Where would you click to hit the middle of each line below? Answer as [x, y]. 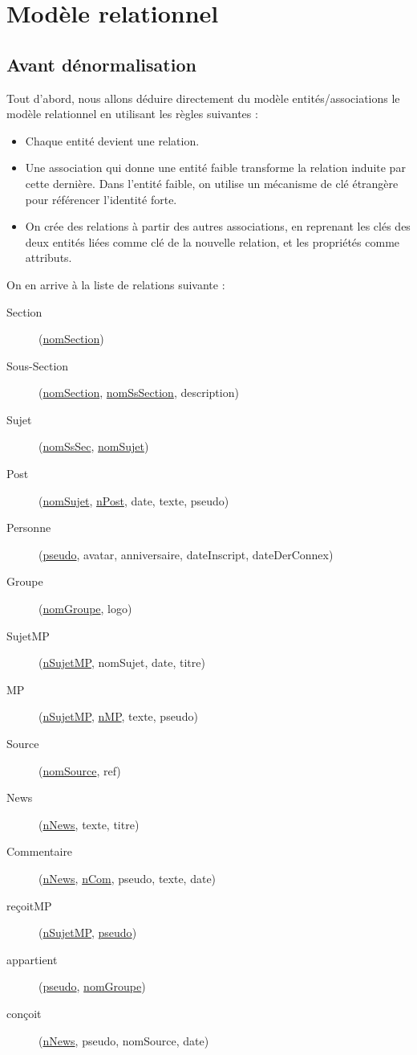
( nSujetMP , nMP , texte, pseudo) [118, 716]
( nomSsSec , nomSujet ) [94, 446]
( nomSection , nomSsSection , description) [139, 393]
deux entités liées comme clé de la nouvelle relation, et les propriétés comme [213, 241]
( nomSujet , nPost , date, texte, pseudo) [134, 500]
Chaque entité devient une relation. [112, 140]
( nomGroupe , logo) [85, 609]
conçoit [24, 1013]
